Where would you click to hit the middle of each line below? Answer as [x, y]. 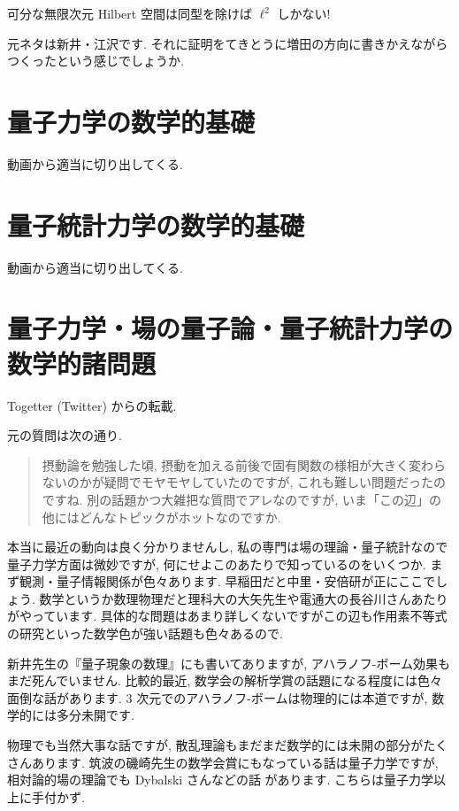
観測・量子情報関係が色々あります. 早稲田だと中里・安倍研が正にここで [227, 581]
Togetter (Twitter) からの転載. [92, 405]
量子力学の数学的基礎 [131, 121]
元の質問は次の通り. [65, 435]
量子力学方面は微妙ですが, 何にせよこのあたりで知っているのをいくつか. [217, 564]
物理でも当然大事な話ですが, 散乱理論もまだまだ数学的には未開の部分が [215, 745]
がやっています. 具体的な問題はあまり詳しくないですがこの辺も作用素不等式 [227, 616]
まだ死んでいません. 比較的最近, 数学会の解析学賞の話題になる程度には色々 [225, 680]
